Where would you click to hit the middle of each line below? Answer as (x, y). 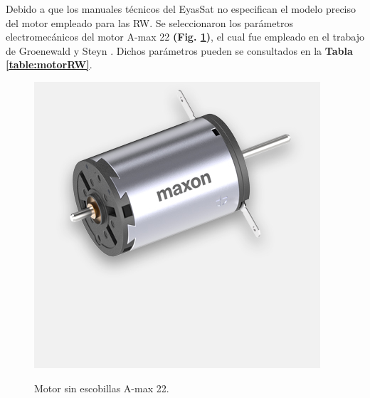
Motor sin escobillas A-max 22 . (102, 388)
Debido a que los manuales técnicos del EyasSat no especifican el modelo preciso (181, 9)
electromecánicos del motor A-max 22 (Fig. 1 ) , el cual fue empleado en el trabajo (185, 37)
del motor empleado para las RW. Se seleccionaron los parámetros (149, 22)
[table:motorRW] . (49, 64)
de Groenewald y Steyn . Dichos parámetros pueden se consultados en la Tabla (179, 50)
